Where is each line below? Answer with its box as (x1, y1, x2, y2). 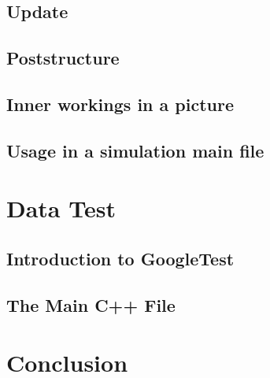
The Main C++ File (6, 292, 176, 317)
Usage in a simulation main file (6, 138, 264, 162)
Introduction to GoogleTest (6, 246, 235, 270)
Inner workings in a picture (6, 91, 235, 116)
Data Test (6, 192, 116, 224)
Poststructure (6, 46, 120, 70)
